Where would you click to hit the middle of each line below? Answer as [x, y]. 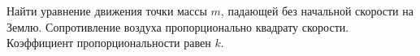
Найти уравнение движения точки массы [107, 11]
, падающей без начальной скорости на [317, 11]
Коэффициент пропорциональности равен [109, 43]
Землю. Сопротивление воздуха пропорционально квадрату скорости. [178, 26]
